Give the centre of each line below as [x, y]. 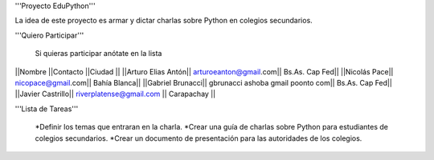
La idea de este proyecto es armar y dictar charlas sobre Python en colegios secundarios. [164, 21]
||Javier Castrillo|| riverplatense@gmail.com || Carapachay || [115, 94]
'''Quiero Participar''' [49, 35]
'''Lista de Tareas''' [47, 109]
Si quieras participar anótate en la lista [98, 54]
